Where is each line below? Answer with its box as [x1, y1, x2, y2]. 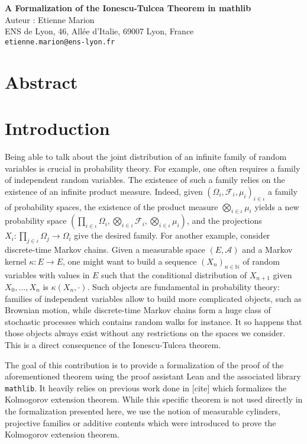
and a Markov [242, 243, 293, 256]
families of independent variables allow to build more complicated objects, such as [5, 292, 302, 304]
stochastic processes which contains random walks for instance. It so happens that [5, 315, 302, 327]
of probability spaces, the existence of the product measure [5, 200, 218, 213]
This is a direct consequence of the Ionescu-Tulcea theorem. [5, 338, 221, 350]
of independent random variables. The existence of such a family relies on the [5, 173, 285, 186]
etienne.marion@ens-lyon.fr [5, 37, 115, 46]
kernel [5, 255, 27, 267]
